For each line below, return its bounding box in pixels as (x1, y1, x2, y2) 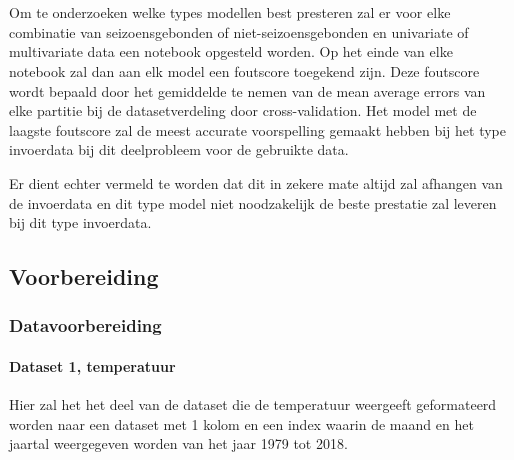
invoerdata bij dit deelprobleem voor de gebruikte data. (9, 139, 349, 160)
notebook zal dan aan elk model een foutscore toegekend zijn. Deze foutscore (9, 60, 480, 81)
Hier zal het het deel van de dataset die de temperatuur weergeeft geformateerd (9, 394, 497, 415)
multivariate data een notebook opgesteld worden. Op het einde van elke (9, 41, 453, 62)
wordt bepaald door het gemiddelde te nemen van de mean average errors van (9, 80, 486, 101)
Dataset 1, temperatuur (9, 355, 176, 376)
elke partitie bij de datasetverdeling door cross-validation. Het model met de (9, 100, 477, 121)
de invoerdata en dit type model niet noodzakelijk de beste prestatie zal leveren (9, 192, 497, 213)
